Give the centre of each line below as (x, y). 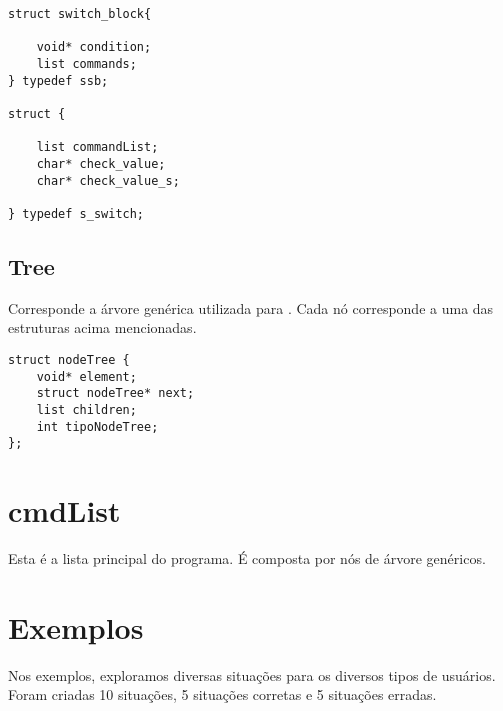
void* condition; (94, 47)
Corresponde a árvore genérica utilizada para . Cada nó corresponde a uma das (251, 307)
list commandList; (97, 147)
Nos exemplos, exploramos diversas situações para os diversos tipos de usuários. (252, 674)
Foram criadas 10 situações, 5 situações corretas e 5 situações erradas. (222, 694)
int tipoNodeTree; (97, 426)
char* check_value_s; (108, 180)
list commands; (86, 63)
